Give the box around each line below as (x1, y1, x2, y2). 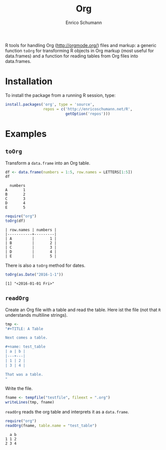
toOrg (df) (5, 218, 26, 224)
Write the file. (5, 386, 33, 392)
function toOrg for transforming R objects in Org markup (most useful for (5, 47, 154, 53)
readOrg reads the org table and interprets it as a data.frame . (5, 409, 130, 415)
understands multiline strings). (5, 312, 68, 318)
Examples (5, 128, 47, 139)
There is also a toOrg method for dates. (5, 263, 86, 268)
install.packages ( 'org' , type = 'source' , (5, 102, 95, 107)
